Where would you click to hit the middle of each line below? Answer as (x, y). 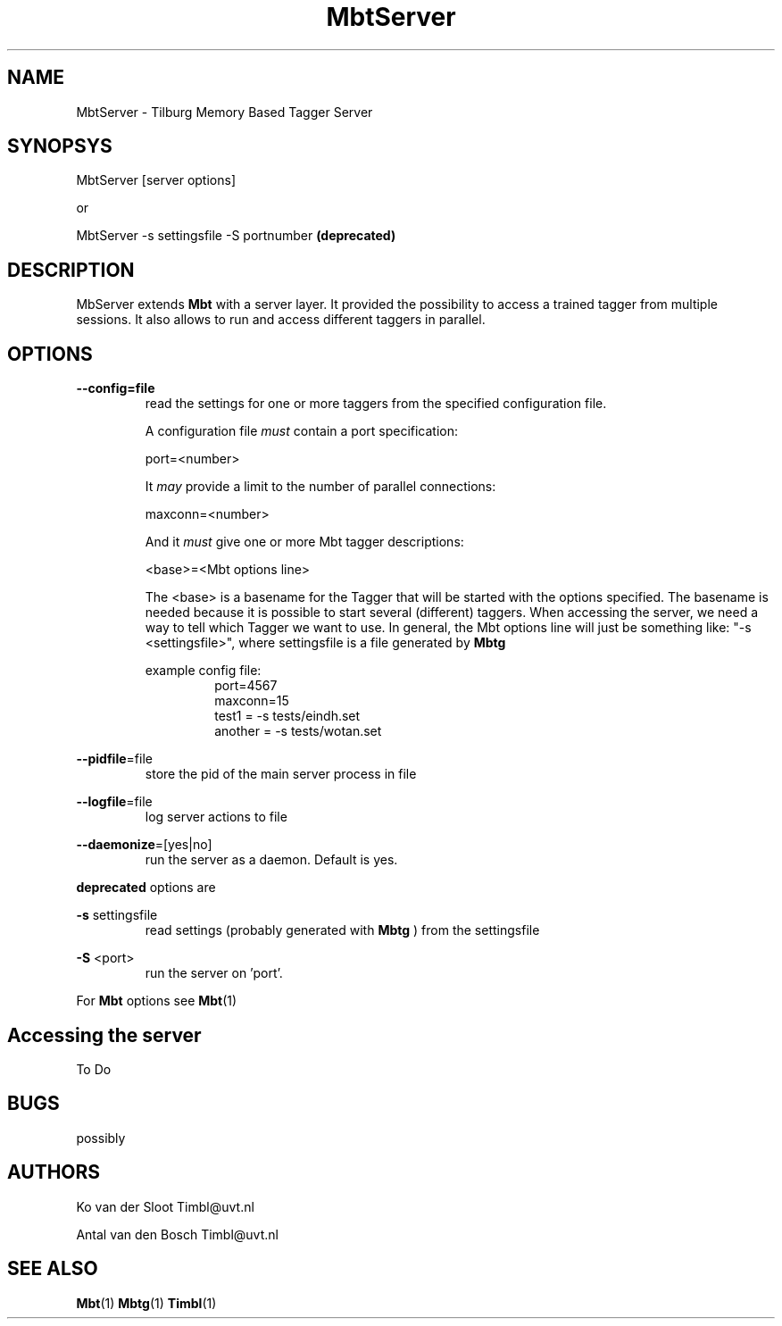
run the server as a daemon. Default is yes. (271, 860)
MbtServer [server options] (156, 180)
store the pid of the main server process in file (281, 774)
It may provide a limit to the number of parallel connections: (320, 487)
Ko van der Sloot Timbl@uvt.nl (165, 1206)
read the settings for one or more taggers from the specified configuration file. (376, 404)
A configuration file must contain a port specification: (302, 431)
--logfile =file (114, 802)
